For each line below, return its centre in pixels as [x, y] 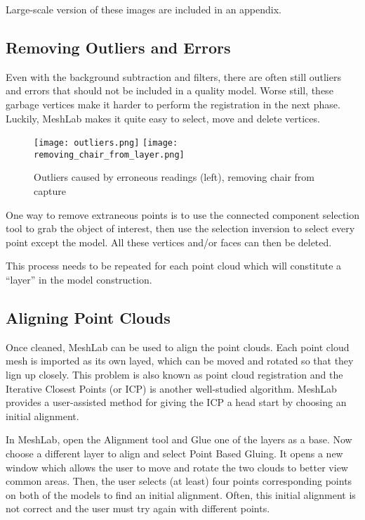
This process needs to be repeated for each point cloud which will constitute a [174, 266]
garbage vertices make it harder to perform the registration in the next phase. [173, 104]
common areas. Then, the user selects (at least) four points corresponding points [179, 481]
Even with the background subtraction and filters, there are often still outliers [173, 76]
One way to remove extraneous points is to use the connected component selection [182, 214]
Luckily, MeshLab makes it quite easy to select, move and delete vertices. [163, 118]
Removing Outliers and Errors [118, 47]
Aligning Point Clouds [88, 318]
